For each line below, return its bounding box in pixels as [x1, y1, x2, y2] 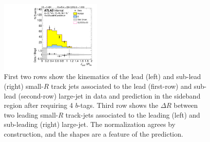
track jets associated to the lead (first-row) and [51, 81, 192, 91]
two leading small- [4, 109, 58, 120]
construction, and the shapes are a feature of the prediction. [4, 129, 183, 139]
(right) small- [4, 81, 44, 91]
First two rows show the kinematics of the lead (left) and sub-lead [4, 71, 201, 81]
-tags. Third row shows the [78, 100, 158, 110]
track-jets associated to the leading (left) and [65, 109, 200, 120]
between [173, 100, 198, 110]
